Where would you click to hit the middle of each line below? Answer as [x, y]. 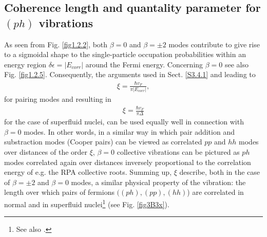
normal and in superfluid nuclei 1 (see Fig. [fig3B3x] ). [87, 203]
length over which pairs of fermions [59, 192]
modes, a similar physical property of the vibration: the [158, 182]
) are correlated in [215, 192]
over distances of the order [46, 151]
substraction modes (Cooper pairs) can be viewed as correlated [103, 142]
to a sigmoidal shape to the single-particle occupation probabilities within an [125, 54]
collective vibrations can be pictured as [178, 151]
